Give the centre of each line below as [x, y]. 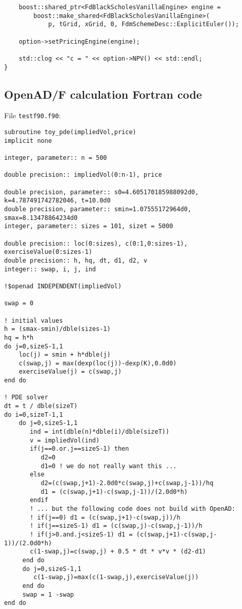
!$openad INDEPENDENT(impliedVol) [63, 286]
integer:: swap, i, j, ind [50, 269]
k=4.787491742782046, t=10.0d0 [57, 201]
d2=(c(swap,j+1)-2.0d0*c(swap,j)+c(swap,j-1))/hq [127, 483]
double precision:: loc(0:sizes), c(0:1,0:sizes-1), [96, 243]
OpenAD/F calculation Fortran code [103, 94]
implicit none [28, 141]
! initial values [34, 320]
